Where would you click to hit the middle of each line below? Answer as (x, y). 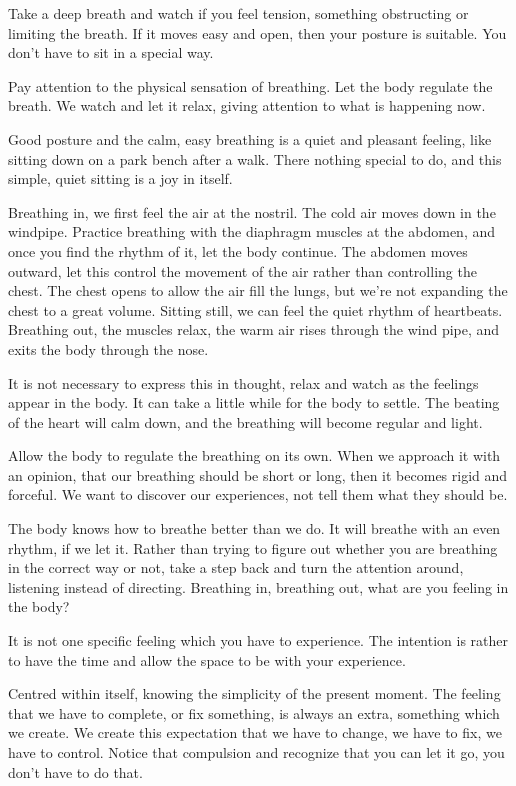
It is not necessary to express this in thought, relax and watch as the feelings (243, 382)
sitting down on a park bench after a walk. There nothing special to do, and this (255, 158)
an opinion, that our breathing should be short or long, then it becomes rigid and (258, 474)
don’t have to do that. (75, 771)
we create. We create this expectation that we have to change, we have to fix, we (255, 732)
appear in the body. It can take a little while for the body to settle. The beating (254, 402)
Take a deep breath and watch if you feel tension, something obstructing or (238, 13)
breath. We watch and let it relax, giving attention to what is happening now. (247, 105)
